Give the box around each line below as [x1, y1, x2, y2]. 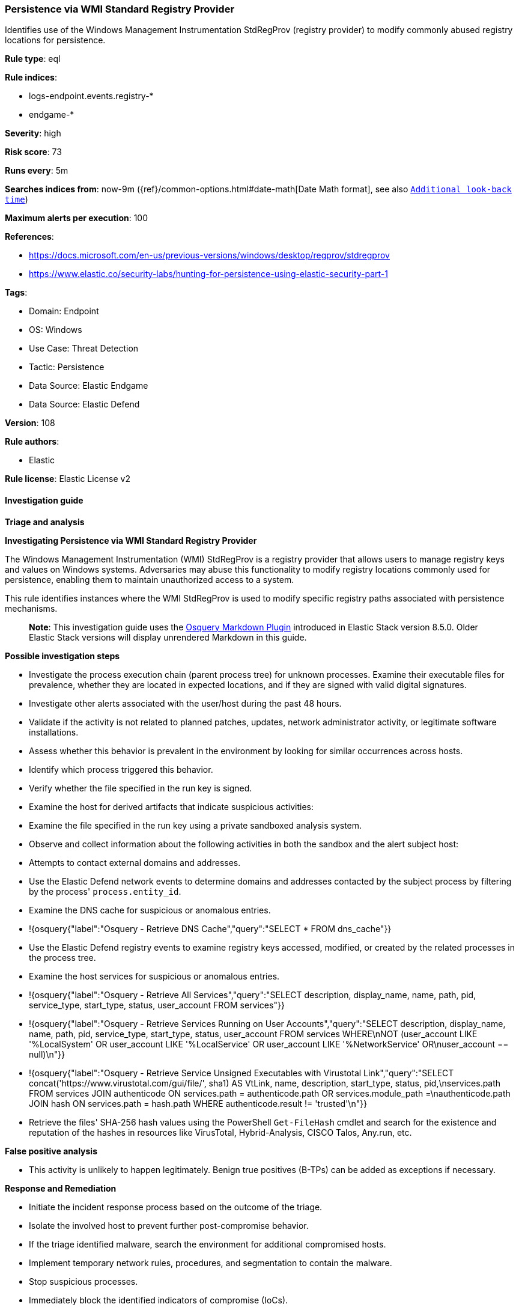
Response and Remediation [5, 1183, 117, 1193]
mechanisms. [5, 603, 58, 614]
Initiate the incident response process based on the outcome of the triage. [29, 1201, 323, 1212]
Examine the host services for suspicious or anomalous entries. [29, 970, 280, 981]
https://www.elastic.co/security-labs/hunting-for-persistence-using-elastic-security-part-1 [29, 269, 389, 279]
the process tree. [29, 952, 96, 963]
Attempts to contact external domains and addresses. [29, 857, 241, 868]
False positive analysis [5, 1145, 97, 1156]
